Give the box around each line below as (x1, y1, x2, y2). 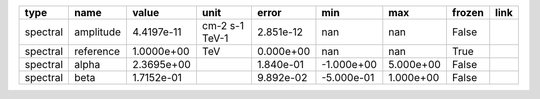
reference (74, 45, 120, 58)
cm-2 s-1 (201, 19, 245, 32)
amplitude (74, 25, 122, 39)
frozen (451, 6, 484, 19)
